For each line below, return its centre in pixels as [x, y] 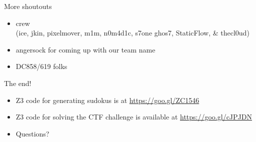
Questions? [32, 133]
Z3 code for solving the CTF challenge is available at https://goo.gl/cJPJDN [134, 117]
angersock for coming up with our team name [85, 49]
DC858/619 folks [41, 66]
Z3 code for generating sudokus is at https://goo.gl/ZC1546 [107, 100]
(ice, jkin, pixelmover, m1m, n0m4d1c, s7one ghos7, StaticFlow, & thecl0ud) [132, 33]
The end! [18, 83]
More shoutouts [28, 6]
